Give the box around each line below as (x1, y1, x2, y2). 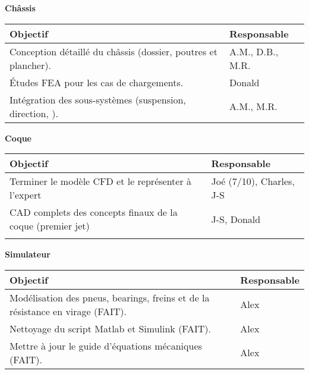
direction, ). (10, 106, 58, 120)
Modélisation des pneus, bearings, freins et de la (10, 290, 210, 304)
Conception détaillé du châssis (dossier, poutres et (10, 44, 217, 58)
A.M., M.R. (229, 99, 278, 114)
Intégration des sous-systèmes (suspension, (10, 92, 186, 106)
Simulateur (5, 248, 51, 260)
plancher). (10, 58, 51, 72)
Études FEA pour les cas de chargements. (10, 75, 184, 89)
